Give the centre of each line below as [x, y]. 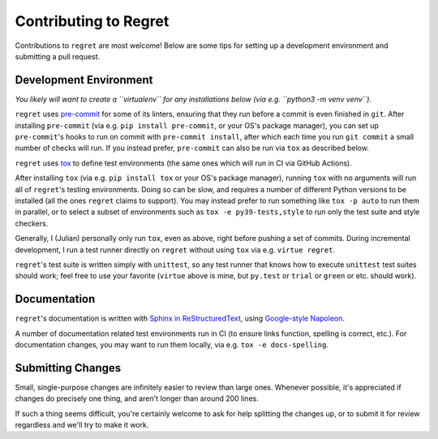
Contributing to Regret [92, 21]
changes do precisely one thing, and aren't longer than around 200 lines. [137, 398]
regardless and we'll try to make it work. [82, 425]
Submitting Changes [68, 368]
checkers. [32, 223]
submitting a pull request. [58, 56]
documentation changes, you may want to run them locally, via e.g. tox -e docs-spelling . [172, 344]
